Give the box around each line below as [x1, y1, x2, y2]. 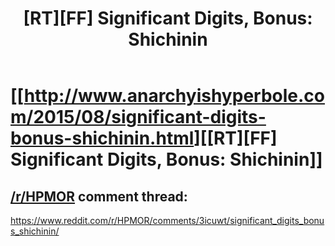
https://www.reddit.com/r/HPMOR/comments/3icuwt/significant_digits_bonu [10, 215, 325, 226]
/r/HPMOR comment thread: [10, 188, 188, 205]
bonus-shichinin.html [10, 127, 195, 150]
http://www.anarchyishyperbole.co [23, 85, 325, 107]
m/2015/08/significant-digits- [10, 106, 267, 129]
